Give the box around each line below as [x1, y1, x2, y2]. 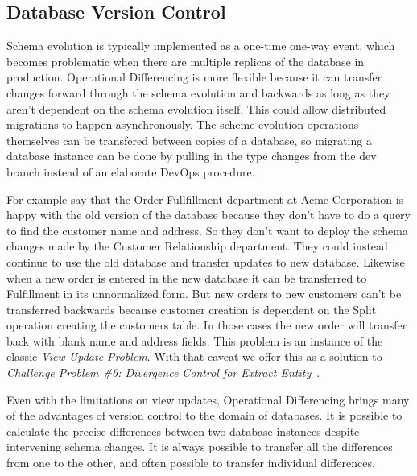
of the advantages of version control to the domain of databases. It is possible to [6, 407, 403, 424]
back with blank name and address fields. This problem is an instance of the [6, 332, 383, 349]
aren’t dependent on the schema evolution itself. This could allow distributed [6, 100, 386, 117]
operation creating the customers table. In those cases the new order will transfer [6, 317, 407, 333]
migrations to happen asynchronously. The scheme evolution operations [6, 116, 359, 133]
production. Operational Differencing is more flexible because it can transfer [6, 68, 382, 85]
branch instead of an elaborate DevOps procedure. [6, 163, 255, 180]
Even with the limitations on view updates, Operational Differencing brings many [6, 391, 410, 408]
